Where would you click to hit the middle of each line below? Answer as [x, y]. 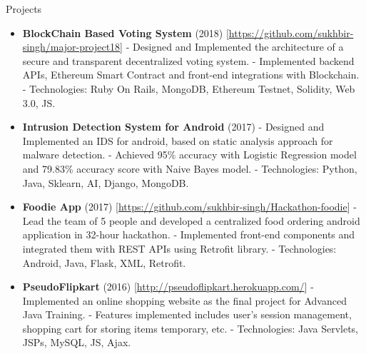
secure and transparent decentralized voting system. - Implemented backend [188, 60]
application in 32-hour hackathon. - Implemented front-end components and [189, 234]
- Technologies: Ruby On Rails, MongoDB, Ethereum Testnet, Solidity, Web [189, 88]
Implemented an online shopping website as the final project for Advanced [184, 300]
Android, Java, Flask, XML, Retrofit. [104, 262]
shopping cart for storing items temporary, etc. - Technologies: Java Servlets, [190, 328]
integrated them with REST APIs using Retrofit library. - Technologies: [179, 248]
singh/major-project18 [71, 47]
